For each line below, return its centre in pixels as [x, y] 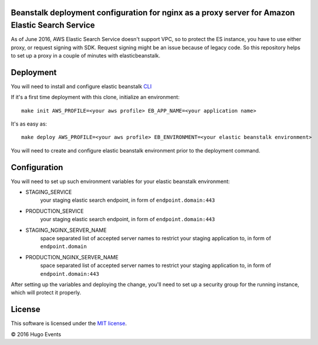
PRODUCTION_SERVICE [55, 211]
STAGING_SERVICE [49, 192]
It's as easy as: [29, 124]
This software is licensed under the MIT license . [69, 323]
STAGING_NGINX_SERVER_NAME [66, 230]
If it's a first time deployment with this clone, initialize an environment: [95, 97]
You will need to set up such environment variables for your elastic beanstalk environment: [120, 181]
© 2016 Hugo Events [36, 334]
